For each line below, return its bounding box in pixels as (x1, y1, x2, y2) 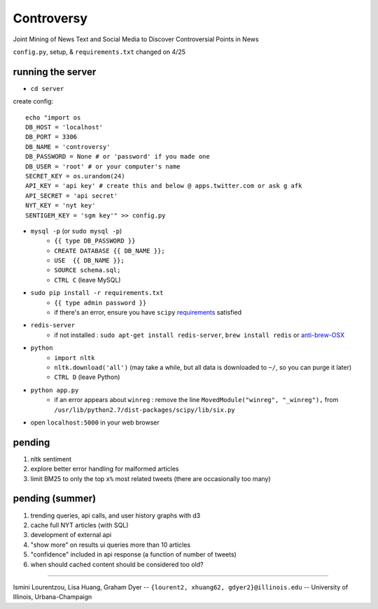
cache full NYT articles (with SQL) (30, 521, 129, 529)
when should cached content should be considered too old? (30, 560, 204, 568)
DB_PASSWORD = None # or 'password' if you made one (25, 152, 210, 161)
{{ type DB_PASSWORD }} (54, 237, 136, 245)
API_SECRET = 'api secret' (25, 192, 118, 199)
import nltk (54, 354, 95, 361)
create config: (13, 97, 54, 106)
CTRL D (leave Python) (54, 373, 120, 381)
